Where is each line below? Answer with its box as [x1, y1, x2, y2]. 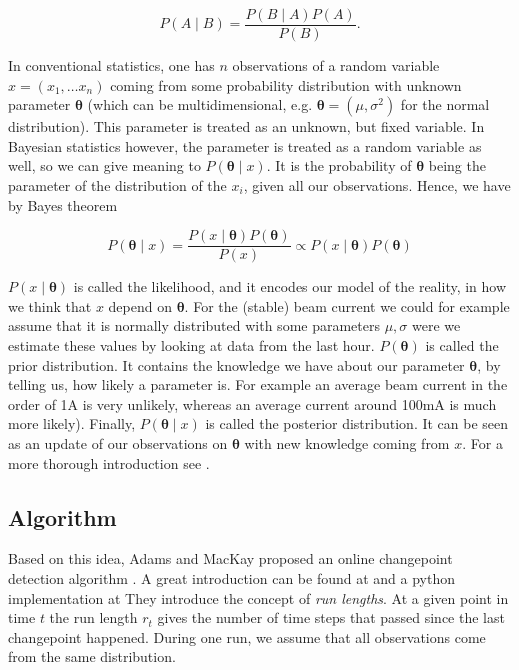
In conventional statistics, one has [8, 55, 215, 76]
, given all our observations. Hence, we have [243, 175, 511, 196]
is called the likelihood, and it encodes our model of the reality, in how [73, 276, 507, 297]
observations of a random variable [232, 55, 440, 76]
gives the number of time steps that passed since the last [157, 607, 505, 628]
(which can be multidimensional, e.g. [87, 94, 313, 115]
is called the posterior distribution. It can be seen [205, 413, 509, 434]
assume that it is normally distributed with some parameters [8, 315, 380, 336]
